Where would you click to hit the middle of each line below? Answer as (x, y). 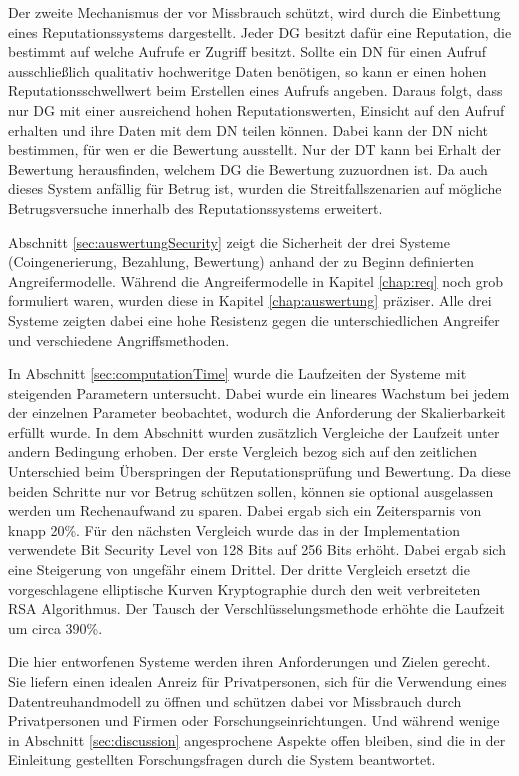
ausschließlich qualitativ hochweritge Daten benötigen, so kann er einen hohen (247, 70)
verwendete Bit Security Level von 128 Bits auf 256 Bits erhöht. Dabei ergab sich (257, 549)
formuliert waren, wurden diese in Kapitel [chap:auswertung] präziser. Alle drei (250, 300)
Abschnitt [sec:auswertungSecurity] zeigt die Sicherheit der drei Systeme (229, 241)
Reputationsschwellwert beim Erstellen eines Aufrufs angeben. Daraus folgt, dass (255, 90)
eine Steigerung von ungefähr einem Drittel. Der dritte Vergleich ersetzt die (239, 569)
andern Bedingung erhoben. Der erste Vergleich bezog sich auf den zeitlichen (242, 451)
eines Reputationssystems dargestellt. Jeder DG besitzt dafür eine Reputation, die (260, 31)
